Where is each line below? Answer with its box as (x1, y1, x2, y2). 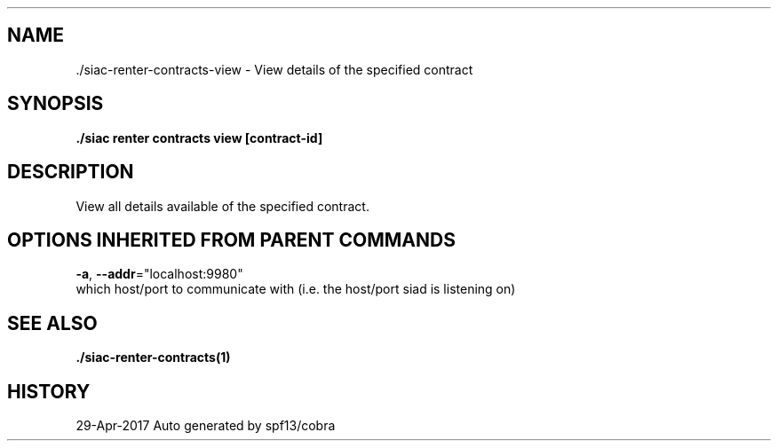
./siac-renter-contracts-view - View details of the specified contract (75, 61, 473, 77)
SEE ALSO (7, 311, 98, 334)
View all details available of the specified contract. (75, 198, 369, 214)
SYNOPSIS (7, 92, 104, 115)
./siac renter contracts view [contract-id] (75, 130, 323, 145)
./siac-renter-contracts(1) (75, 350, 231, 365)
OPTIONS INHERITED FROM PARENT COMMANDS (7, 228, 456, 251)
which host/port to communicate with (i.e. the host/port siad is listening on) (75, 281, 516, 297)
